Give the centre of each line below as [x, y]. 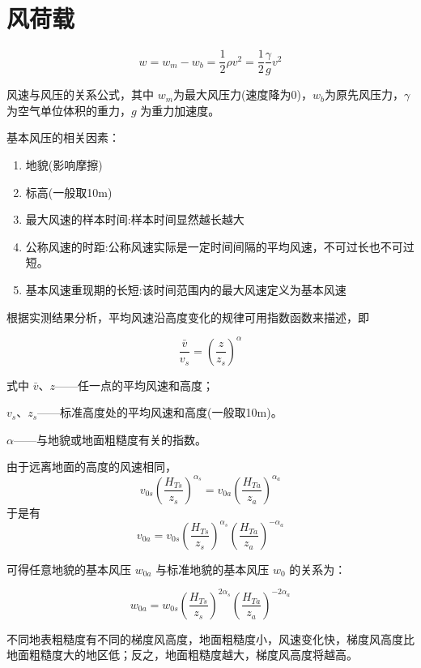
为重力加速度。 [180, 110]
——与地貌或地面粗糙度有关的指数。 [110, 439]
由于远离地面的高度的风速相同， [91, 467]
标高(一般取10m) [69, 192]
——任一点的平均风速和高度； [134, 385]
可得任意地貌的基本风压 [69, 569]
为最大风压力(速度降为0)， [243, 94]
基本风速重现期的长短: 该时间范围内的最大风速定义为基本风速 [186, 289]
